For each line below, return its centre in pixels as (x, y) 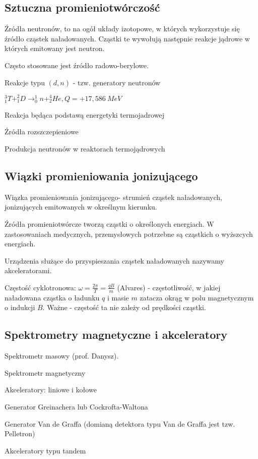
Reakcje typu (25, 82)
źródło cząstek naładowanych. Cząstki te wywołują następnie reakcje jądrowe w (127, 38)
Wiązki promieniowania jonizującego (101, 176)
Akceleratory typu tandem (45, 450)
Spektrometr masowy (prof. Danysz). (62, 356)
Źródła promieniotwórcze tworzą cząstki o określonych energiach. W (109, 224)
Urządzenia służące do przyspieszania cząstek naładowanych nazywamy (114, 260)
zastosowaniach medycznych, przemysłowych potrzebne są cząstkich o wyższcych (129, 234)
